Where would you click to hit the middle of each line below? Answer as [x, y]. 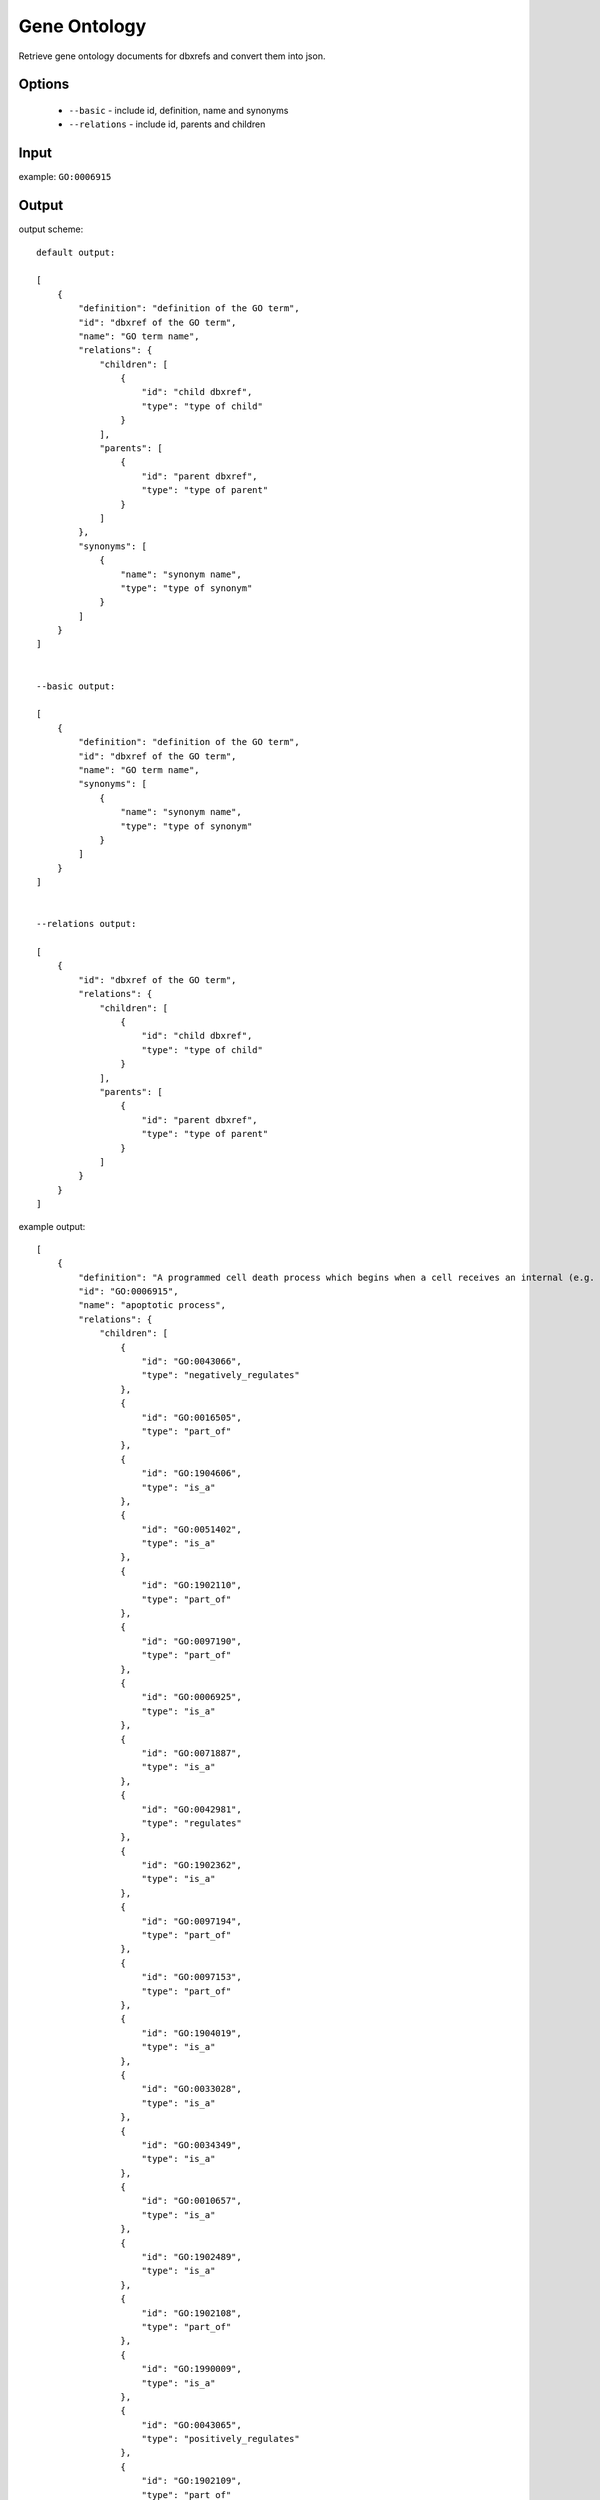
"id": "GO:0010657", [191, 2201]
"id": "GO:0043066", [191, 1361]
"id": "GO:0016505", [191, 1417]
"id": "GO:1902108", [191, 2313]
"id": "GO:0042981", [191, 1809]
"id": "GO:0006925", [191, 1697]
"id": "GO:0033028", [191, 2089]
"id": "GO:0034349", [191, 2144]
